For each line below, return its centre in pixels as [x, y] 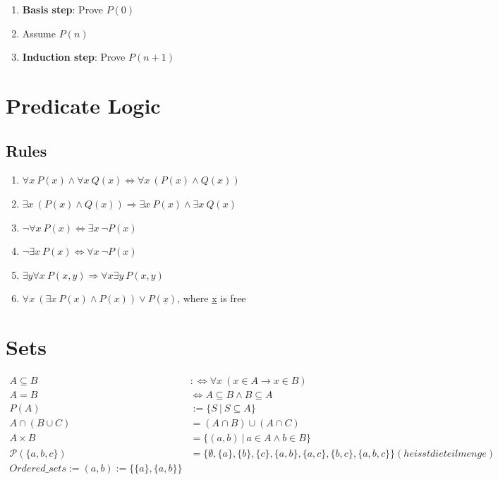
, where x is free [212, 298]
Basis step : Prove [62, 9]
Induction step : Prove [74, 57]
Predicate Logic [83, 105]
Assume [39, 33]
